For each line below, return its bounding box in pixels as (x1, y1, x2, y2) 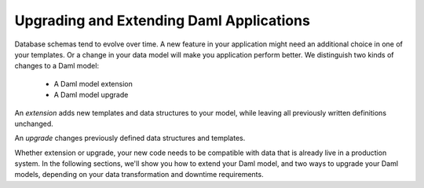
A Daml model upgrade (53, 90, 129, 100)
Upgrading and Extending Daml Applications (14, 12, 310, 29)
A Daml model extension (53, 79, 133, 88)
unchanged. (14, 119, 54, 128)
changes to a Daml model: (14, 61, 100, 71)
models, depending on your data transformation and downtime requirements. (14, 170, 264, 179)
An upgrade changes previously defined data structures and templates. (14, 134, 246, 143)
